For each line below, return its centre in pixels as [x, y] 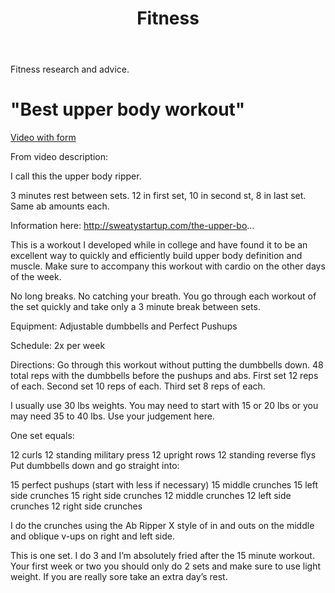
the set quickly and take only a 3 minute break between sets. [135, 307]
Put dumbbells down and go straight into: [95, 466]
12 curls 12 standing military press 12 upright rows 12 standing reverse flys [163, 455]
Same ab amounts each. [60, 206]
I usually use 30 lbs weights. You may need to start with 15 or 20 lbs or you [164, 406]
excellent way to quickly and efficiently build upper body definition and [156, 256]
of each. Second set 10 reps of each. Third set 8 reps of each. [138, 386]
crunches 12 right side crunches [76, 506]
